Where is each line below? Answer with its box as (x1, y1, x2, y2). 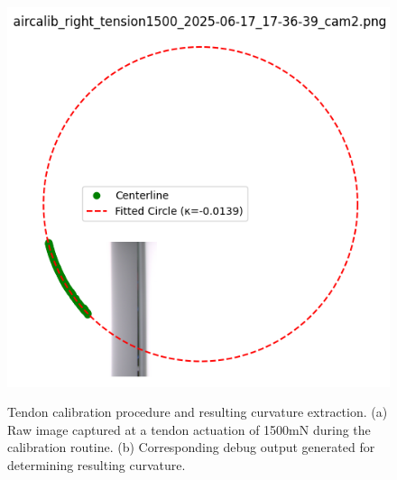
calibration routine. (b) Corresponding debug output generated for (7, 438, 375, 457)
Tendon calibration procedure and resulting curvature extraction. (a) (7, 402, 388, 421)
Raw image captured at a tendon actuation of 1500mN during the (7, 420, 371, 438)
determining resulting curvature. (7, 456, 186, 475)
